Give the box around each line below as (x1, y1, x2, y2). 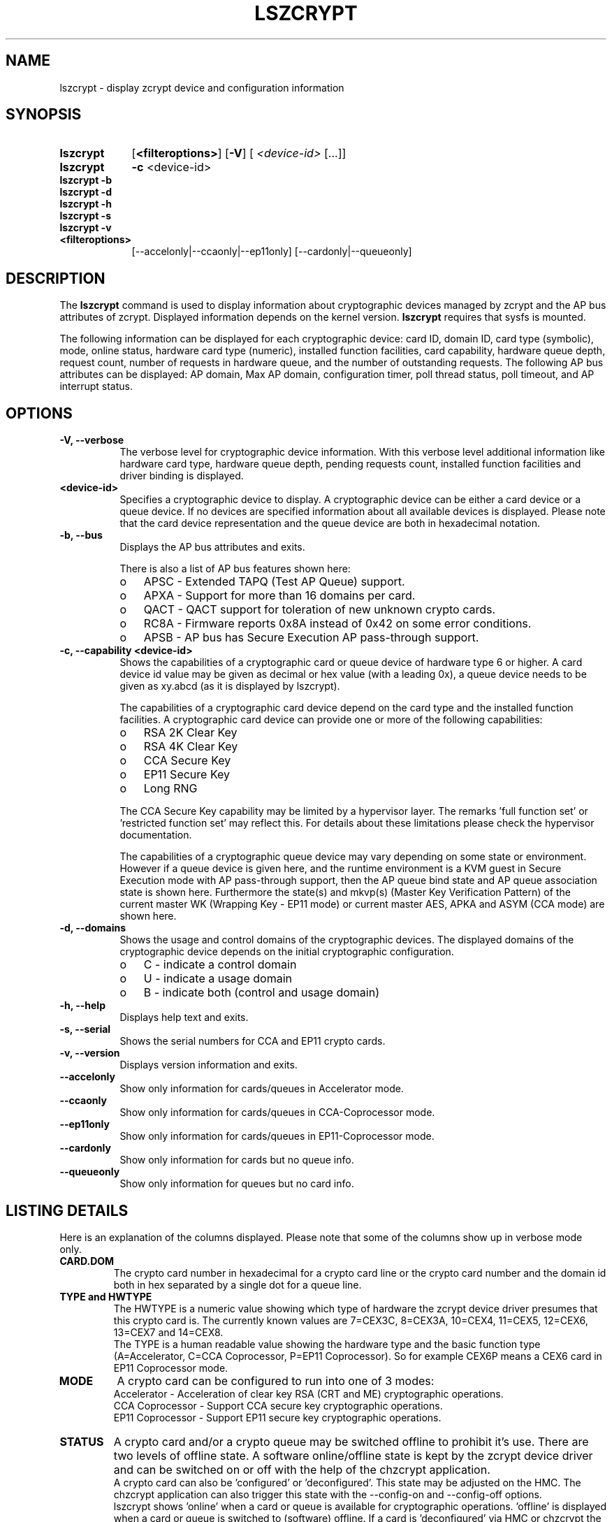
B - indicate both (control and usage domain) (143, 985, 379, 1000)
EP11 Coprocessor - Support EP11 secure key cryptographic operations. (113, 1411, 442, 1423)
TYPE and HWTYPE (59, 1290, 152, 1303)
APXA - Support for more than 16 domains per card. (143, 588, 416, 603)
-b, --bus (59, 529, 103, 542)
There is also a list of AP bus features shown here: (119, 563, 351, 575)
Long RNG (143, 781, 198, 796)
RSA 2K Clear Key (143, 725, 238, 740)
